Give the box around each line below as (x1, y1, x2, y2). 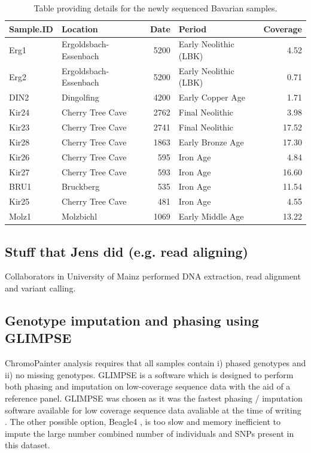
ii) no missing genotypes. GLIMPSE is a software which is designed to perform (5, 368, 294, 381)
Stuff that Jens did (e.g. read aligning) (5, 242, 248, 260)
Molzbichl (61, 210, 97, 223)
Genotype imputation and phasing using (5, 311, 259, 329)
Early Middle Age (178, 210, 244, 223)
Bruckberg (61, 180, 100, 193)
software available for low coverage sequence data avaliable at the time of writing (5, 403, 301, 416)
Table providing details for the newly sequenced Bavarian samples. (33, 2, 278, 14)
